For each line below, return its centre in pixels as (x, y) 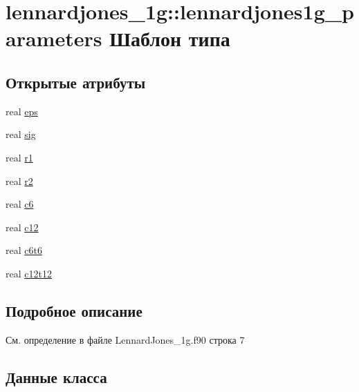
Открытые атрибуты (76, 82)
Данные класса (56, 376)
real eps (22, 111)
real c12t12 (29, 273)
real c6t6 (24, 250)
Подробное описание (74, 310)
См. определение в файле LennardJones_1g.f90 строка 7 (125, 339)
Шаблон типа (170, 38)
